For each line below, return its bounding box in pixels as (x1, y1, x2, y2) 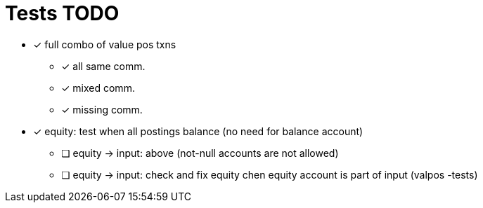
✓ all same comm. (61, 60, 146, 72)
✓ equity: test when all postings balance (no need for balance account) (33, 125, 363, 137)
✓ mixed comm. (61, 81, 135, 94)
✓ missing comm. (61, 103, 143, 116)
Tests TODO (5, 1, 120, 25)
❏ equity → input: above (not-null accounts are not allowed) (61, 146, 339, 159)
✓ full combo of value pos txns (33, 38, 176, 50)
